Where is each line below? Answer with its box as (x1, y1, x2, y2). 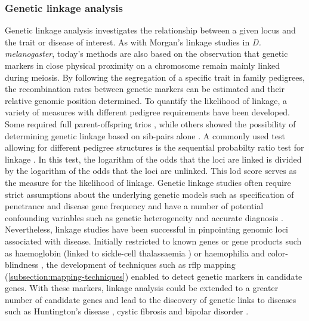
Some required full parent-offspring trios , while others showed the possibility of (5, 117, 296, 130)
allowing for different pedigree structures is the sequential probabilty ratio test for (5, 141, 304, 154)
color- (267, 246, 288, 259)
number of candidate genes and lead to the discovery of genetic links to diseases (5, 293, 296, 305)
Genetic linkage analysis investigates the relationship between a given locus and (5, 24, 296, 36)
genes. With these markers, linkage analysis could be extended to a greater (5, 282, 279, 294)
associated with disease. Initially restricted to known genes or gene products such (5, 234, 302, 247)
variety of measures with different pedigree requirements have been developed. (5, 106, 290, 118)
